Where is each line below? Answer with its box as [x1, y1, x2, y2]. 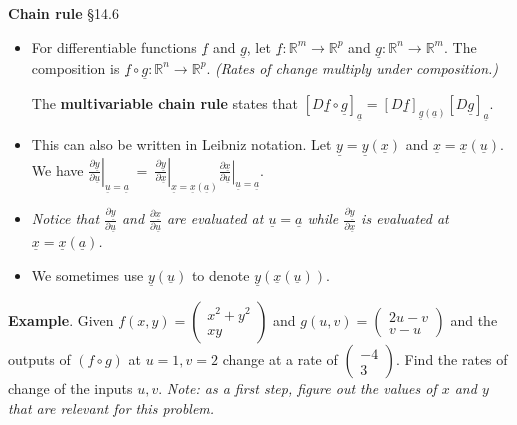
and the [450, 310, 498, 331]
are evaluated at [166, 208, 264, 229]
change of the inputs [8, 378, 133, 399]
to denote [191, 264, 250, 285]
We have [31, 159, 84, 180]
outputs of [8, 349, 71, 370]
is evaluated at [361, 208, 449, 229]
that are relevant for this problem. [8, 397, 215, 418]
